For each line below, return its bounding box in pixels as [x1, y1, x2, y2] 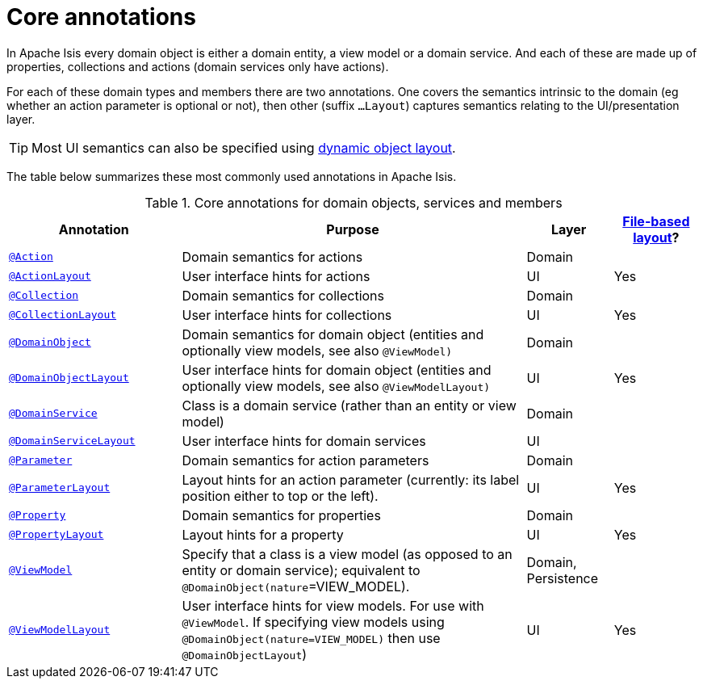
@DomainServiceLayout [9, 435, 136, 448]
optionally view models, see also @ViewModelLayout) [182, 377, 491, 394]
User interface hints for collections [182, 306, 392, 323]
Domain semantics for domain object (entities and [182, 326, 484, 342]
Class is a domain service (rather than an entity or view [182, 397, 517, 414]
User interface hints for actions [182, 267, 370, 284]
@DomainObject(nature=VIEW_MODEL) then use [182, 629, 441, 646]
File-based [622, 212, 690, 229]
